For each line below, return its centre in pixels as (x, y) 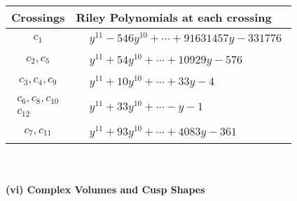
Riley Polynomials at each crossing (174, 17)
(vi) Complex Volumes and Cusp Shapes (105, 189)
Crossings (38, 17)
